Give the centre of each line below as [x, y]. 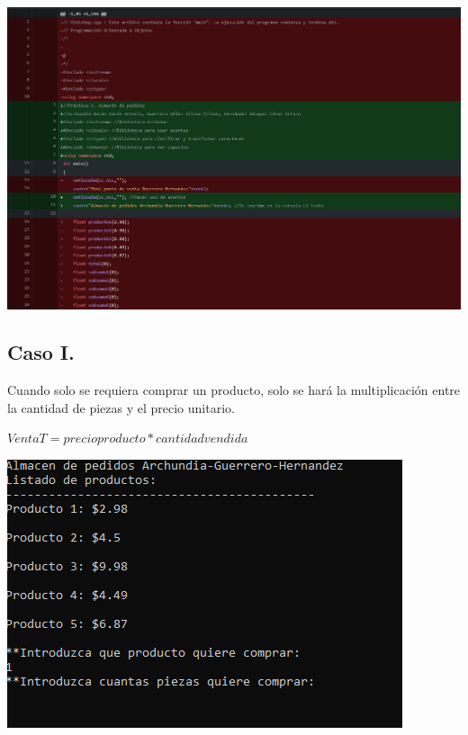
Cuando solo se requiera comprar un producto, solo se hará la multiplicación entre [234, 390]
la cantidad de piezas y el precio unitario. [121, 407]
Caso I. [41, 352]
